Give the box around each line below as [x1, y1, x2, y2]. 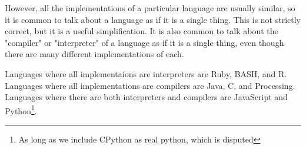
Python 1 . [5, 102, 37, 117]
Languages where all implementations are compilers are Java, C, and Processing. [5, 79, 295, 91]
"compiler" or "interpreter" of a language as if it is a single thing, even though [5, 36, 284, 48]
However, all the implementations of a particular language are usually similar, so [5, 2, 295, 14]
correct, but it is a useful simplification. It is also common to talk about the [5, 25, 278, 37]
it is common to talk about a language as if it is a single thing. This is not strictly [5, 13, 301, 25]
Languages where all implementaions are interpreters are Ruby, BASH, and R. [5, 67, 287, 80]
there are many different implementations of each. [5, 48, 184, 60]
